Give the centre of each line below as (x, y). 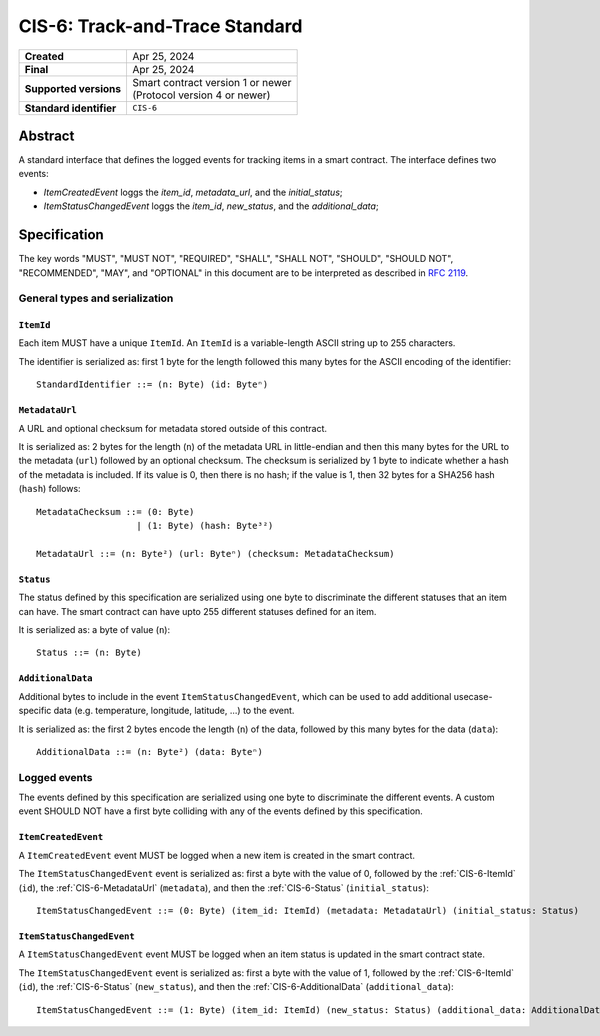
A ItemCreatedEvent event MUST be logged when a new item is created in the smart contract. (216, 855)
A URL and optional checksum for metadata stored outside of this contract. (173, 428)
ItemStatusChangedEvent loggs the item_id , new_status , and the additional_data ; (211, 206)
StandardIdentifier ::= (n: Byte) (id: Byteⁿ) (152, 384)
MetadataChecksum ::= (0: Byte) (115, 511)
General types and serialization (96, 298)
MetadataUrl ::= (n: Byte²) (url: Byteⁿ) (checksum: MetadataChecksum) (215, 553)
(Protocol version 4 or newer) (201, 95)
